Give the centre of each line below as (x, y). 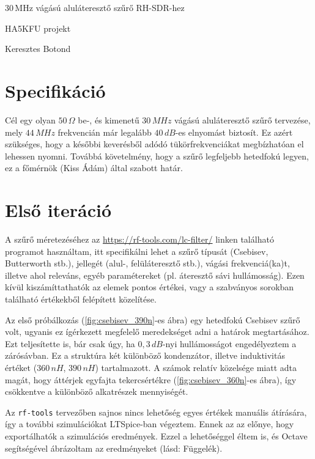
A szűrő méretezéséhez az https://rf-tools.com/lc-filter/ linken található (139, 239)
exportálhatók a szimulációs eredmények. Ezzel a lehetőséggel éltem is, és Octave (156, 435)
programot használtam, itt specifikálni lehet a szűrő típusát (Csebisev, (137, 251)
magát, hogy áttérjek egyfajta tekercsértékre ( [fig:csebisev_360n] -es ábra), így (151, 379)
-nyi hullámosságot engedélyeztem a (229, 343)
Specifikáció (55, 90)
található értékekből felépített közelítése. (81, 299)
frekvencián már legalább (105, 132)
